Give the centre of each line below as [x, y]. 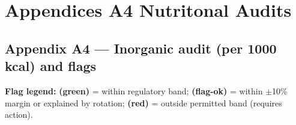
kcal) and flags [51, 66]
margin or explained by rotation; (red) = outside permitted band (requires [143, 102]
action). [19, 114]
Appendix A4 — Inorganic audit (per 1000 [141, 48]
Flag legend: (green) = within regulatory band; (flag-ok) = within [134, 90]
